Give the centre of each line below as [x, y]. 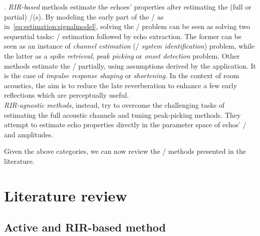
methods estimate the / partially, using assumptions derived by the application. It [130, 65]
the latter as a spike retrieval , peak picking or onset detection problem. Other [122, 55]
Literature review [66, 195]
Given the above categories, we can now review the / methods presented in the [125, 151]
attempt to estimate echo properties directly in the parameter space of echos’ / [125, 125]
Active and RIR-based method [85, 227]
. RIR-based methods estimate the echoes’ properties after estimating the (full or [128, 7]
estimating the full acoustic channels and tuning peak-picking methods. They [122, 114]
